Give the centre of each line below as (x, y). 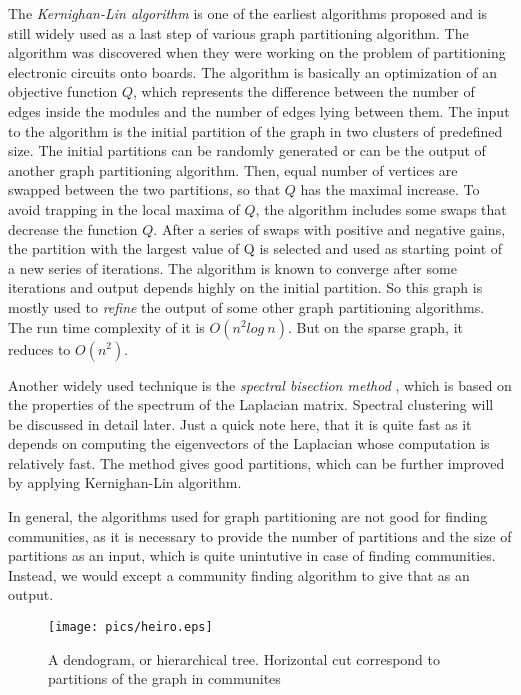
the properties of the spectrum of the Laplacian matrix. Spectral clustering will (251, 404)
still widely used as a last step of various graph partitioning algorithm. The (238, 32)
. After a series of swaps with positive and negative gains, (329, 228)
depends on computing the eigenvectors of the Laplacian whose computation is (249, 443)
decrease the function (73, 228)
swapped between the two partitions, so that (144, 189)
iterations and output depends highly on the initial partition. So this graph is (245, 287)
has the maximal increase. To (390, 189)
